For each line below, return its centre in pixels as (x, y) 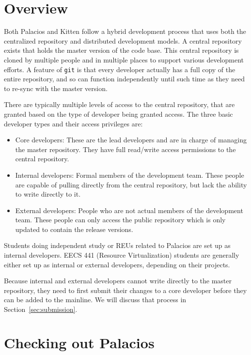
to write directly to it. (48, 194)
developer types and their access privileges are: (73, 123)
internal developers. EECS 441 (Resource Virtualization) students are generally (122, 255)
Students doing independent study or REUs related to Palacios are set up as (117, 245)
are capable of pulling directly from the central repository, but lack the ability (131, 184)
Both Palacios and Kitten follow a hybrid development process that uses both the (125, 31)
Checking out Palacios (79, 342)
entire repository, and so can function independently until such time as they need (125, 79)
